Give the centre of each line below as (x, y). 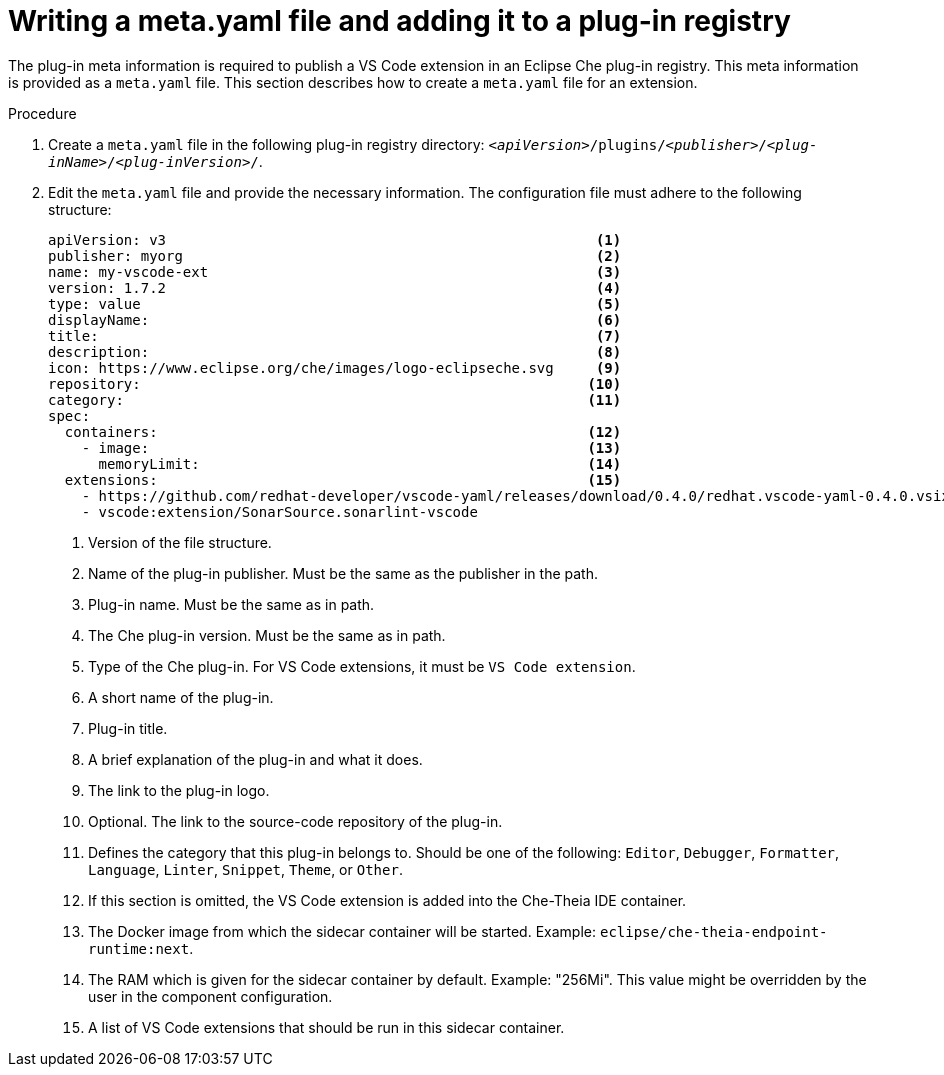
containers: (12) (343, 431)
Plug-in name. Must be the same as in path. (231, 604)
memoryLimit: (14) (360, 463)
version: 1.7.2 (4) (335, 287)
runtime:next (139, 948)
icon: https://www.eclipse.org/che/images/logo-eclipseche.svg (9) (335, 367)
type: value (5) (335, 303)
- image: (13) (351, 447)
